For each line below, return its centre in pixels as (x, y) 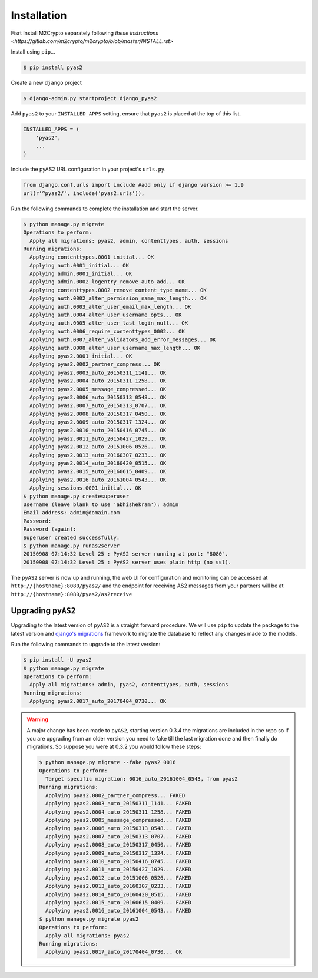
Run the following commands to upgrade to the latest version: (86, 645)
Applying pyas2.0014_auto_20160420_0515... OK (98, 463)
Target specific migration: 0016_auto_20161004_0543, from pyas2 (142, 779)
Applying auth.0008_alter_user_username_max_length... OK (115, 348)
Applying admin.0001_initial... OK (81, 274)
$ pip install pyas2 (53, 67)
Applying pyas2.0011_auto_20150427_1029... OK (98, 438)
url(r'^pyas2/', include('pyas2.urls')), (84, 193)
